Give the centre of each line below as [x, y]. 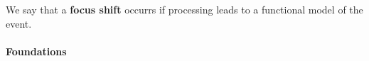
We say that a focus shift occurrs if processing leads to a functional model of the [184, 9]
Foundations [36, 51]
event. [19, 23]
